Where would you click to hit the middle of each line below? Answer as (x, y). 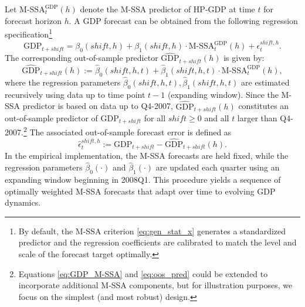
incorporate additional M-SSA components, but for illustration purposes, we (155, 285)
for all (155, 118)
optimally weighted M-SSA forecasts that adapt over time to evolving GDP (140, 191)
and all (217, 118)
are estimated (265, 82)
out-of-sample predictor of (51, 118)
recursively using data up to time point (75, 94)
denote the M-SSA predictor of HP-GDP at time (167, 9)
